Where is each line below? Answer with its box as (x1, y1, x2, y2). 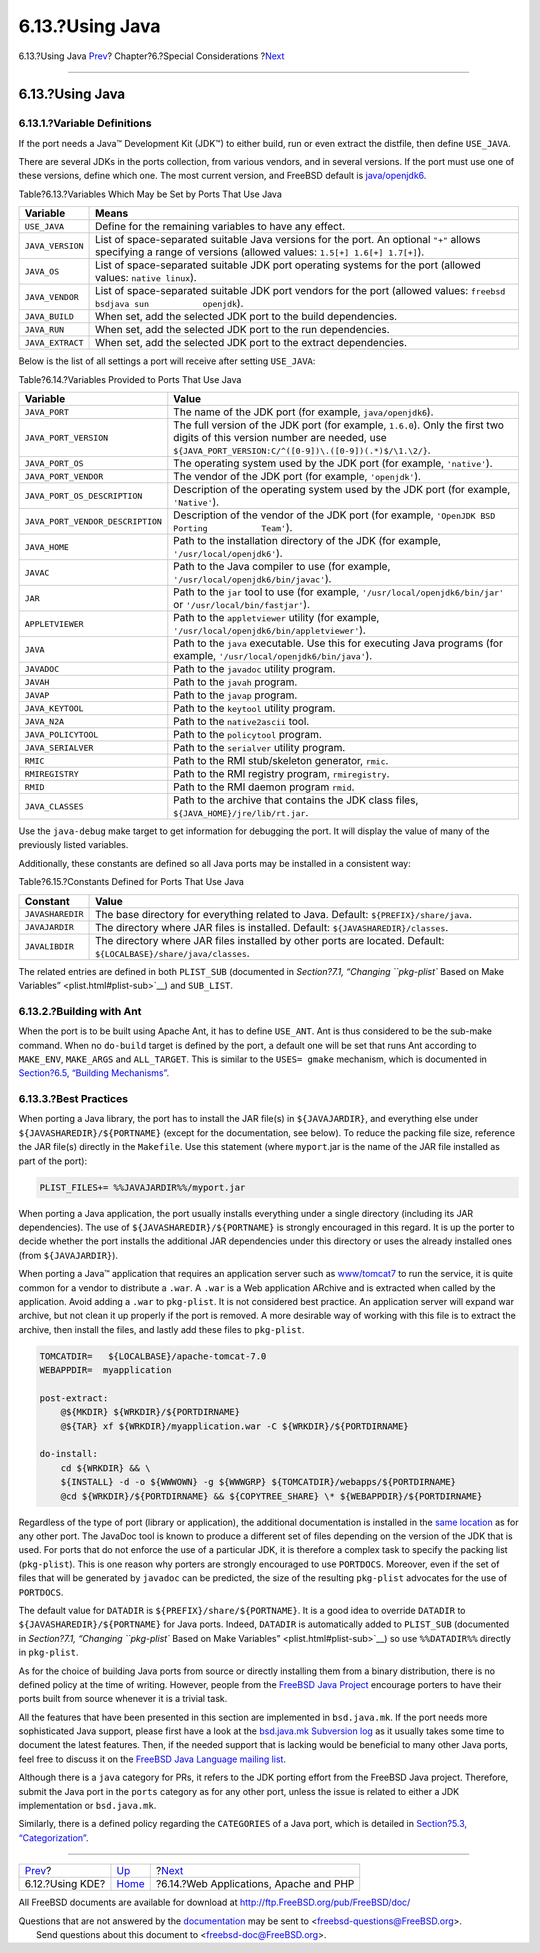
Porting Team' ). (173, 521, 293, 535)
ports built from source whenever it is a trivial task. (18, 1693, 228, 1705)
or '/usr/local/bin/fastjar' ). (173, 598, 310, 612)
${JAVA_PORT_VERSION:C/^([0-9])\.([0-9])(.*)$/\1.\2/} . (173, 443, 431, 457)
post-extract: (39, 1392, 109, 1404)
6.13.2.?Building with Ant (18, 1004, 142, 1018)
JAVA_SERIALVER (24, 742, 94, 753)
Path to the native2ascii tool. (173, 715, 310, 729)
